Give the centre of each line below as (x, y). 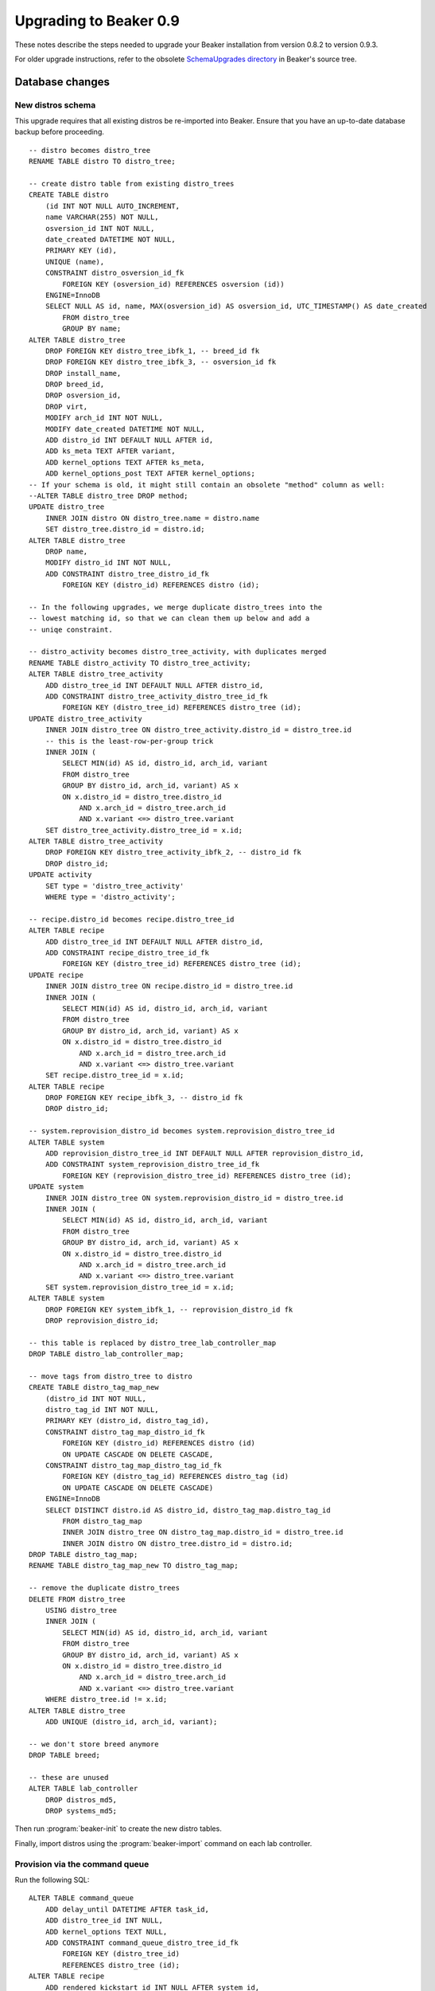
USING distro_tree (81, 1610)
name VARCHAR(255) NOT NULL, (102, 217)
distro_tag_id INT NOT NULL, (102, 1410)
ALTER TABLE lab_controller (84, 1789)
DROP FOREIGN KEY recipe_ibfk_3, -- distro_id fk (144, 1098)
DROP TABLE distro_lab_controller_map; (107, 1354)
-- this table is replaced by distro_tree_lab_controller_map (153, 1343)
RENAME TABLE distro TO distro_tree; (103, 162)
